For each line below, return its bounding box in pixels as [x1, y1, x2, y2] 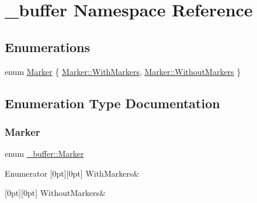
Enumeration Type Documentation [5, 94, 220, 112]
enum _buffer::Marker [5, 147, 84, 160]
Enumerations [5, 37, 91, 56]
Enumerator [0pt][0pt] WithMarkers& [5, 167, 140, 179]
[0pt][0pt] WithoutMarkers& [5, 187, 106, 199]
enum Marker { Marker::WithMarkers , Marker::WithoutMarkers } [5, 65, 241, 77]
